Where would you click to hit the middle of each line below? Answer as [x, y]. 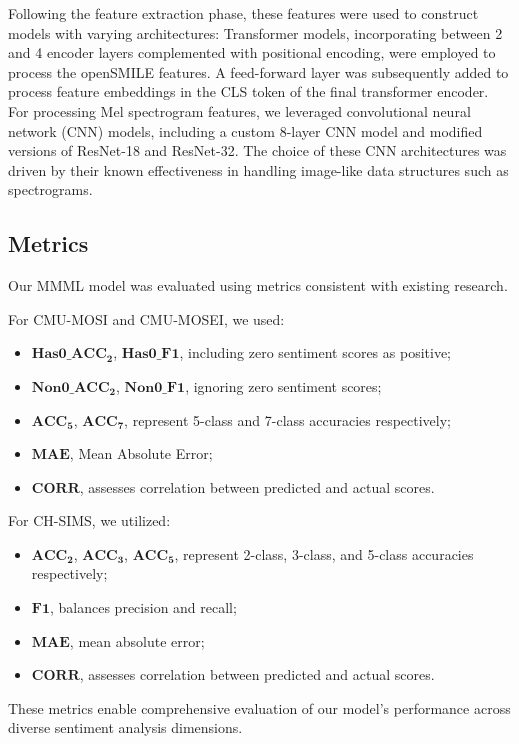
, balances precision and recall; [143, 607]
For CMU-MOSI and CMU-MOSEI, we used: [146, 318]
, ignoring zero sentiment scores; [283, 385]
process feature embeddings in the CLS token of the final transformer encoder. [248, 91]
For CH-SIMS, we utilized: [89, 520]
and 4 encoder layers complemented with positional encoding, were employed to [252, 52]
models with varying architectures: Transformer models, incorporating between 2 [255, 32]
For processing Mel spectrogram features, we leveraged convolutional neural [239, 110]
